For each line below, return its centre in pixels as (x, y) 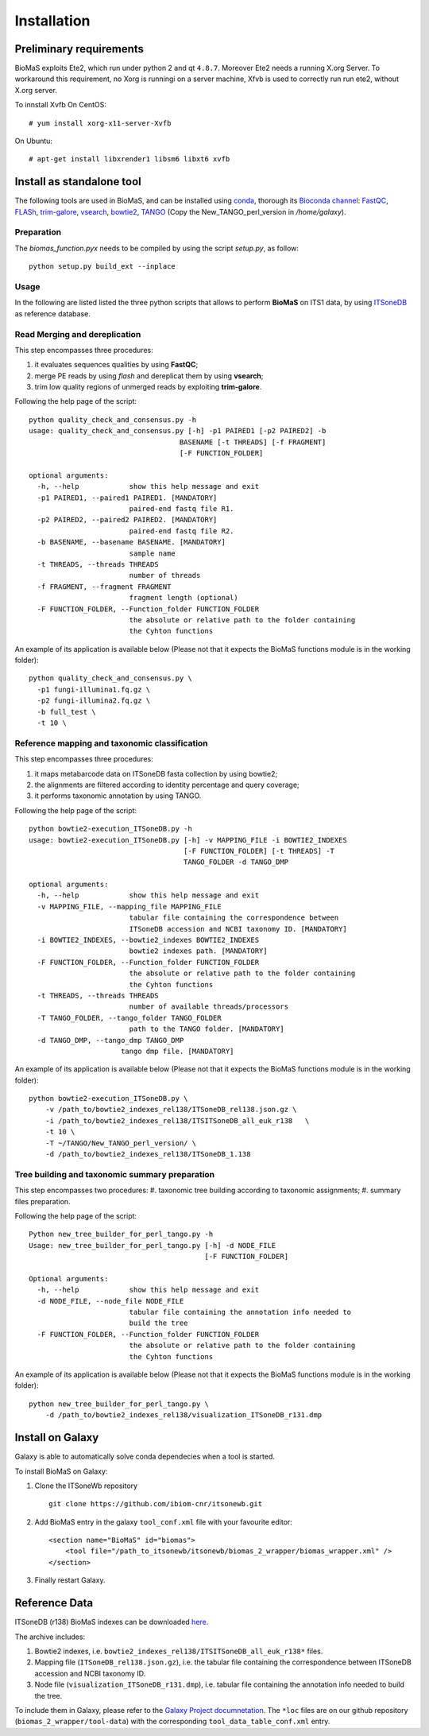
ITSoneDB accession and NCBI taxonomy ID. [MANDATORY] (238, 929)
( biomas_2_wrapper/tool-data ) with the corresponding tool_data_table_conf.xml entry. (172, 1722)
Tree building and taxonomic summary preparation (115, 1174)
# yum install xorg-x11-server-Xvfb (100, 123)
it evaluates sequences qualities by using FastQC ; (116, 365)
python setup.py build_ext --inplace (102, 267)
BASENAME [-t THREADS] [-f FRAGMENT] (253, 442)
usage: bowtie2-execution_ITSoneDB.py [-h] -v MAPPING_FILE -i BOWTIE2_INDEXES (188, 840)
